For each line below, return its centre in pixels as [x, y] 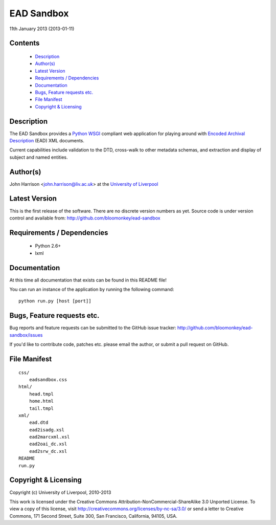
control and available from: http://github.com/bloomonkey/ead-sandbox [85, 218]
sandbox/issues [26, 335]
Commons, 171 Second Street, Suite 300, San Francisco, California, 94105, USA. [93, 516]
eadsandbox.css [48, 379]
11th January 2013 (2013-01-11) [42, 29]
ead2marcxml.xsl [49, 437]
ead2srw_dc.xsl [48, 451]
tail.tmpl [41, 408]
